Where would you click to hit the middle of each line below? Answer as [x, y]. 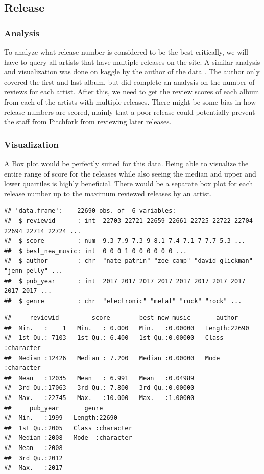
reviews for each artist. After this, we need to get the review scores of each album [132, 92]
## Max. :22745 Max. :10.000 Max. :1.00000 [99, 398]
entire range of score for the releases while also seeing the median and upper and [130, 173]
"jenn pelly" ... [33, 271]
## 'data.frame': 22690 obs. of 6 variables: [90, 211]
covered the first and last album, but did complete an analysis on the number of [129, 81]
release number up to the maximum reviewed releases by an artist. [108, 193]
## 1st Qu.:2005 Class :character [68, 428]
